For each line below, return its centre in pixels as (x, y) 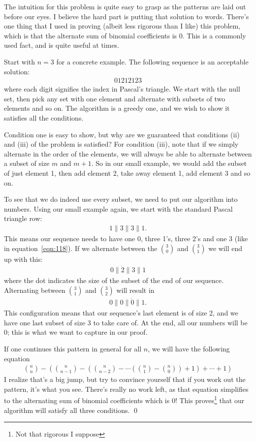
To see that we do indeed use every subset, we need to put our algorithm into (121, 199)
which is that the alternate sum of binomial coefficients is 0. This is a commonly (125, 35)
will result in (135, 290)
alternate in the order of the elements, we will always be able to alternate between (128, 153)
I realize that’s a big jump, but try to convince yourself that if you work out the (125, 379)
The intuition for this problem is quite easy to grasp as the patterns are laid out (125, 6)
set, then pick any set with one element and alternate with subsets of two (115, 98)
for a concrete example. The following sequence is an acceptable (152, 61)
